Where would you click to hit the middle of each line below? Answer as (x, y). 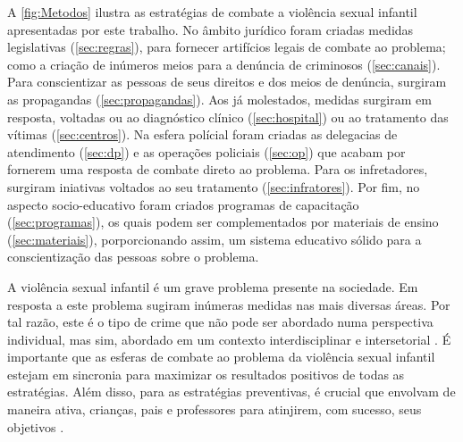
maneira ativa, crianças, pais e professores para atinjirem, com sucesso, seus (215, 409)
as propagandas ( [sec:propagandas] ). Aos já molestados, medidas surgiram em (219, 99)
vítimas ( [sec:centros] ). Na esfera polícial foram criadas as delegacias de (202, 134)
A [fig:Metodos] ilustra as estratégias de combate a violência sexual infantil (212, 12)
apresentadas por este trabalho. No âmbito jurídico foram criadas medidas (210, 29)
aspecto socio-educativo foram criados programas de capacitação (183, 204)
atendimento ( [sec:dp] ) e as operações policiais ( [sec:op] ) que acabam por (206, 151)
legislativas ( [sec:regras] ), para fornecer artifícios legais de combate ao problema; (227, 47)
